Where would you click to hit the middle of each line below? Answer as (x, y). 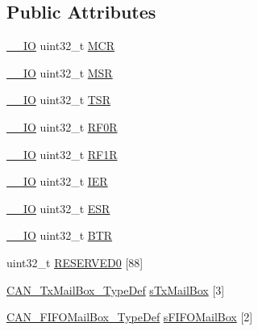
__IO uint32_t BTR (60, 235)
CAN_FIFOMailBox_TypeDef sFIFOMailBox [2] (130, 317)
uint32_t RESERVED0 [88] (75, 262)
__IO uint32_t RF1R (62, 154)
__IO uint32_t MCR (60, 46)
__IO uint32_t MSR (60, 72)
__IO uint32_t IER (57, 181)
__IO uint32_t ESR (58, 208)
